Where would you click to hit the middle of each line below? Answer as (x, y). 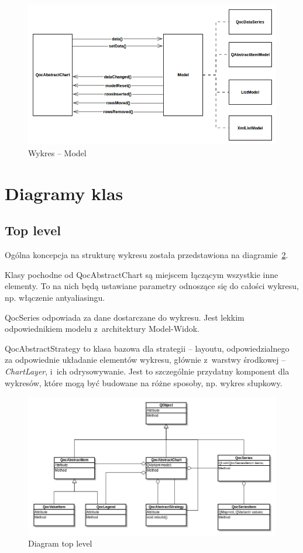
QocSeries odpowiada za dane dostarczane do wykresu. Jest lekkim (125, 317)
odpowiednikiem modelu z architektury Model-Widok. (102, 329)
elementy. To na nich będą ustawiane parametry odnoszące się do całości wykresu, (152, 286)
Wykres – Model (57, 153)
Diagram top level (60, 543)
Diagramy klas (64, 193)
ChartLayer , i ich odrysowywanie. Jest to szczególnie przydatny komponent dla (147, 371)
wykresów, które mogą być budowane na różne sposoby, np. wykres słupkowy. (144, 382)
